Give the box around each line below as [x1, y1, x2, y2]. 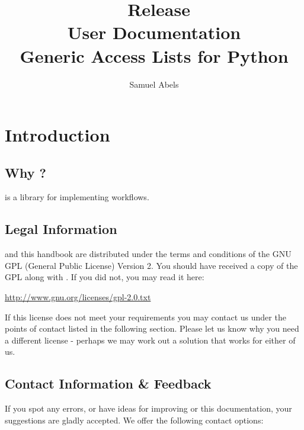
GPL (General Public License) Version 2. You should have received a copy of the [5, 259, 298, 271]
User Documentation [67, 20, 241, 44]
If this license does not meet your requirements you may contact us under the [5, 310, 286, 323]
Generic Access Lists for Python [20, 43, 289, 68]
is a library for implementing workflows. [5, 191, 149, 203]
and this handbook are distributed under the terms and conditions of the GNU [5, 248, 292, 260]
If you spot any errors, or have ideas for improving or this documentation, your [5, 402, 292, 415]
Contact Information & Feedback [5, 374, 212, 393]
